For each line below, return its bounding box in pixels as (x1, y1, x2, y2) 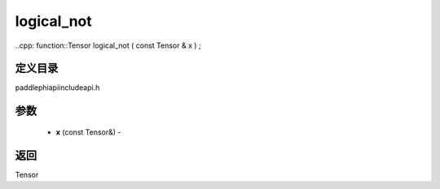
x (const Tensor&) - (55, 127, 121, 137)
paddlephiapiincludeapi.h (15, 83, 100, 92)
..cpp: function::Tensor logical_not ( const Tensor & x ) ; (15, 41, 201, 50)
